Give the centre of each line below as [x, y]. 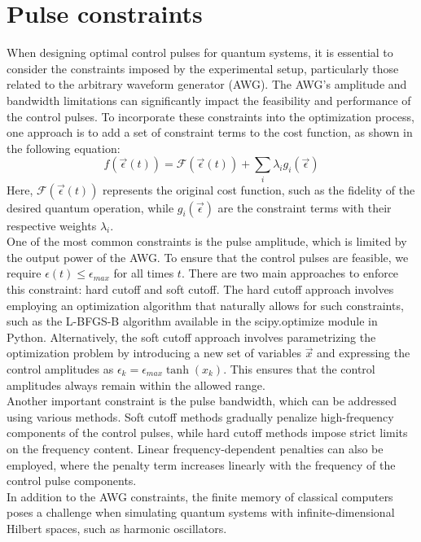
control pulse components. [72, 481]
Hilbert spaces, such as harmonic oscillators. [117, 528]
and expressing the [364, 353]
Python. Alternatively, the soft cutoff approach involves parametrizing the [191, 337]
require [24, 273]
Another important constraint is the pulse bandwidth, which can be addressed [202, 401]
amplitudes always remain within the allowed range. [136, 385]
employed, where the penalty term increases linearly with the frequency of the [201, 464]
